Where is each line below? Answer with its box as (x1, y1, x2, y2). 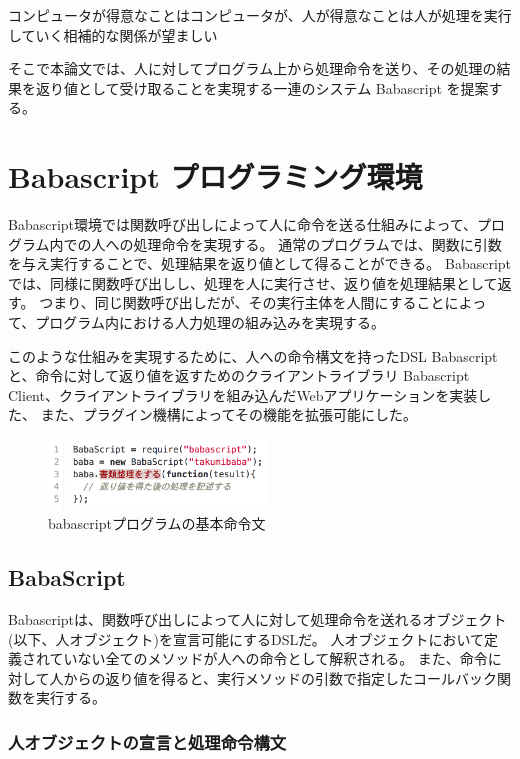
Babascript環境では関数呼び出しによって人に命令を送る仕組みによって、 (8, 214, 478, 235)
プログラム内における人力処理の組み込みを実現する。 (35, 312, 385, 333)
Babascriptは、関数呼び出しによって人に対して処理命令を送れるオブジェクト (8, 609, 507, 630)
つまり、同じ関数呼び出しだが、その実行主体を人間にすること (39, 292, 445, 313)
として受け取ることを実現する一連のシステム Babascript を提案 (77, 77, 489, 98)
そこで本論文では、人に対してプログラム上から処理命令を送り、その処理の (8, 58, 497, 79)
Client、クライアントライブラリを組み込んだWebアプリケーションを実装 (8, 384, 478, 405)
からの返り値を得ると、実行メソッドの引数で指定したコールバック (63, 667, 498, 688)
